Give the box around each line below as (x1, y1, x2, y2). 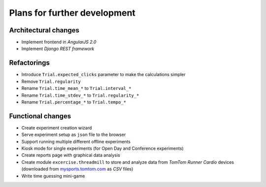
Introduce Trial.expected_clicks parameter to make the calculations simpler (21, 72, 186, 78)
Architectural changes (9, 26, 80, 34)
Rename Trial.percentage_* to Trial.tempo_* (21, 99, 127, 105)
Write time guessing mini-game (21, 173, 85, 179)
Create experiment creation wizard (21, 125, 92, 131)
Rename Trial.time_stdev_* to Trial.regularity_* (21, 92, 139, 98)
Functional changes (9, 112, 71, 120)
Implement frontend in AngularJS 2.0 (21, 39, 97, 45)
